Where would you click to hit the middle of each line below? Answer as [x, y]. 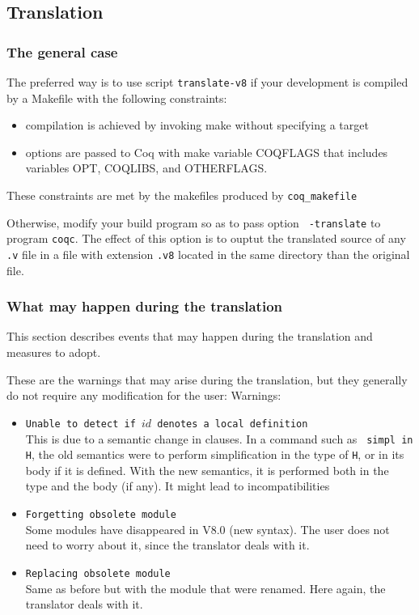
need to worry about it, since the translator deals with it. [167, 545]
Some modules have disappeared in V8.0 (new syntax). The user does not [207, 529]
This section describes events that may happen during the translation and [190, 336]
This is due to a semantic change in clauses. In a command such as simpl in [219, 438]
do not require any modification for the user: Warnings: [144, 395]
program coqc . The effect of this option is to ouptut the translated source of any [206, 238]
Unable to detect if [80, 424]
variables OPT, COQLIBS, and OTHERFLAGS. [146, 168]
